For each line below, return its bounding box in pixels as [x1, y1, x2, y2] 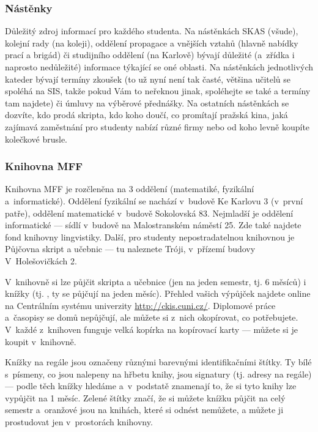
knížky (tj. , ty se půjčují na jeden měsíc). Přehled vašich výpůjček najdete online [5, 287, 311, 300]
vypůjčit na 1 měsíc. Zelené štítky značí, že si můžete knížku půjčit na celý [5, 391, 286, 404]
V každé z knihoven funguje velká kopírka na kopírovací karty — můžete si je [5, 322, 298, 335]
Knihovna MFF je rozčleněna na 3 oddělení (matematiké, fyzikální [5, 182, 254, 195]
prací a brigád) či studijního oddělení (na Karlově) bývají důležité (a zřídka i [5, 48, 295, 61]
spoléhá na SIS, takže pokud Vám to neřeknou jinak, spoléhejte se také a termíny [5, 84, 311, 97]
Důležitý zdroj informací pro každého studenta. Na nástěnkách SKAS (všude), [5, 24, 298, 37]
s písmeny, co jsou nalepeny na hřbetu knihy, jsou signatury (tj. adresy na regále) [5, 367, 312, 380]
